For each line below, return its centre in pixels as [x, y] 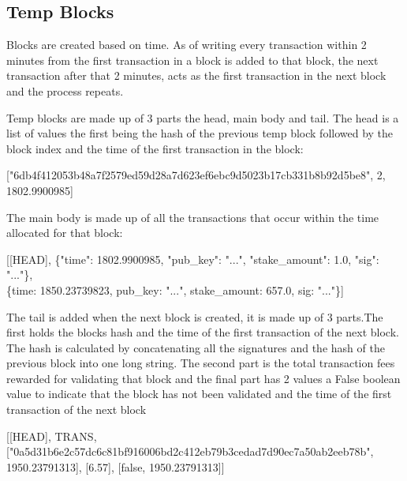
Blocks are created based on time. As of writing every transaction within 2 [187, 45]
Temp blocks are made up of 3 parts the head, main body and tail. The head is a [203, 117]
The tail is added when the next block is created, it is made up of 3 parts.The [195, 316]
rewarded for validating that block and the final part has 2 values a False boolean [203, 378]
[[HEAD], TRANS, [52, 436]
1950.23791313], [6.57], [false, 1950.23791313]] [116, 466]
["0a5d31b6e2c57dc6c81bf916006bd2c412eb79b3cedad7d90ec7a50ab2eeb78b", [190, 451]
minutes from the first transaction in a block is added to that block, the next [192, 60]
